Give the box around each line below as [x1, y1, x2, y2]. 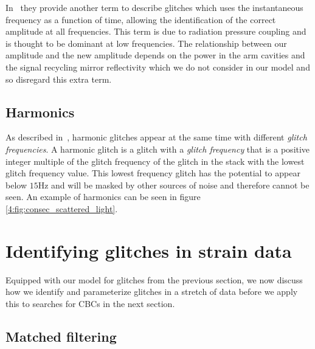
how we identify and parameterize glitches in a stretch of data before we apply [5, 285, 298, 298]
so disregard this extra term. [5, 72, 112, 85]
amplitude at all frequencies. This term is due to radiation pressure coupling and [5, 25, 306, 38]
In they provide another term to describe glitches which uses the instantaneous [5, 1, 303, 13]
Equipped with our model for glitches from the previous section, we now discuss [5, 273, 303, 286]
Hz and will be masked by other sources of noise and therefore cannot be [38, 178, 310, 191]
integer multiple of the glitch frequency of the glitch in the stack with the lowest [5, 154, 305, 167]
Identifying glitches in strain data [5, 238, 292, 263]
